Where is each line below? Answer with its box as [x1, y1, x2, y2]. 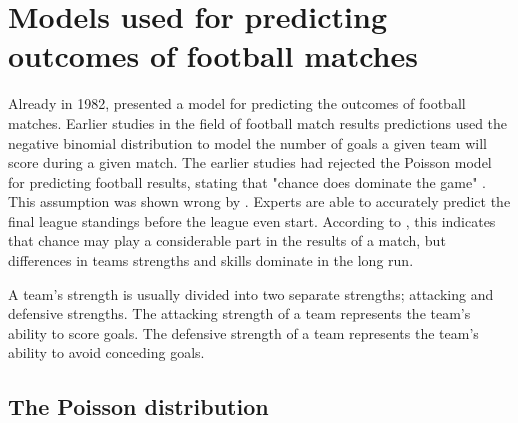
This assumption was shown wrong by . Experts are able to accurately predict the [8, 191, 511, 212]
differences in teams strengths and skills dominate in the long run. [8, 250, 414, 271]
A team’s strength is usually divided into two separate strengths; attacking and [8, 283, 494, 304]
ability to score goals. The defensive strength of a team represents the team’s [8, 322, 479, 343]
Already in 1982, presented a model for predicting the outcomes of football [8, 93, 466, 114]
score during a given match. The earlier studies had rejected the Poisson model [8, 152, 492, 173]
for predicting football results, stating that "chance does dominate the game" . [8, 171, 486, 192]
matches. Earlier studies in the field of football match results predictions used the [8, 112, 508, 133]
